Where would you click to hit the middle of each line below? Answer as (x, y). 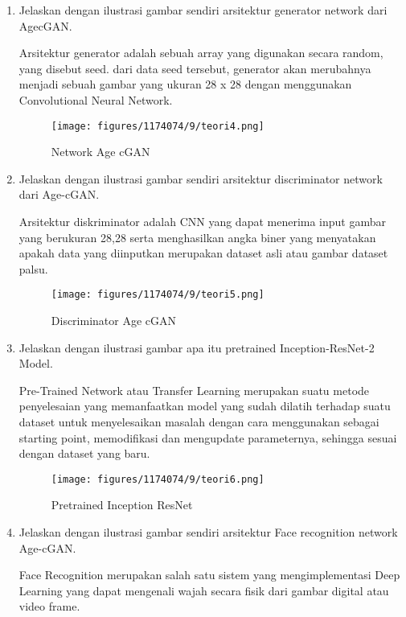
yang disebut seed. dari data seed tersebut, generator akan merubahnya (195, 68)
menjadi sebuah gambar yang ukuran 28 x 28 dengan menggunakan (185, 84)
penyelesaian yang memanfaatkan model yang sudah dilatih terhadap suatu (205, 406)
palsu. (33, 268)
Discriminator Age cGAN (114, 321)
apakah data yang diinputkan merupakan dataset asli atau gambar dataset (203, 253)
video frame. (49, 606)
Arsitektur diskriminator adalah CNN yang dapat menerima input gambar (203, 221)
